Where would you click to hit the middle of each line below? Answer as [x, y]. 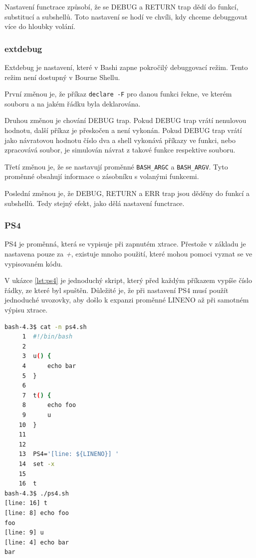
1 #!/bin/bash [47, 337]
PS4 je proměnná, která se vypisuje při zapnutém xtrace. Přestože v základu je [125, 244]
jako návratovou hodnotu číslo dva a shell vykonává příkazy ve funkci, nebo [120, 140]
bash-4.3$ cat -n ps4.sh [46, 327]
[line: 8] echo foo [37, 513]
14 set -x [37, 464]
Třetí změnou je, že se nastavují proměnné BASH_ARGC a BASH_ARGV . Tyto [116, 166]
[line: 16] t [26, 503]
